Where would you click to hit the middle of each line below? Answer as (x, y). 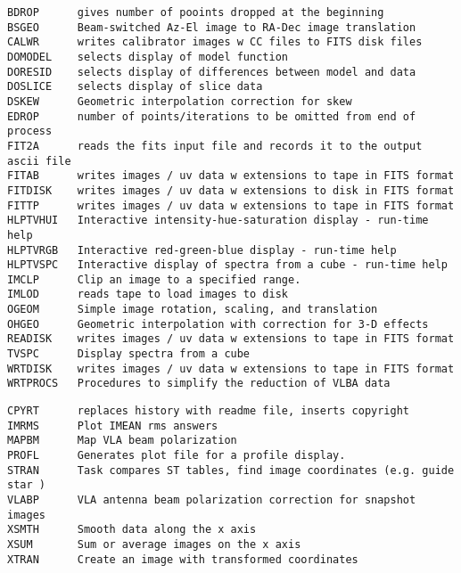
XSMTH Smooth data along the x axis (132, 530)
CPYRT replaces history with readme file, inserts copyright (209, 411)
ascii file (39, 161)
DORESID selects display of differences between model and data (212, 72)
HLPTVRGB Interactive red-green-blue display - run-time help (202, 250)
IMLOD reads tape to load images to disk (148, 295)
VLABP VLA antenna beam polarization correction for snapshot (212, 500)
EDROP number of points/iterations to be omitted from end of (212, 116)
